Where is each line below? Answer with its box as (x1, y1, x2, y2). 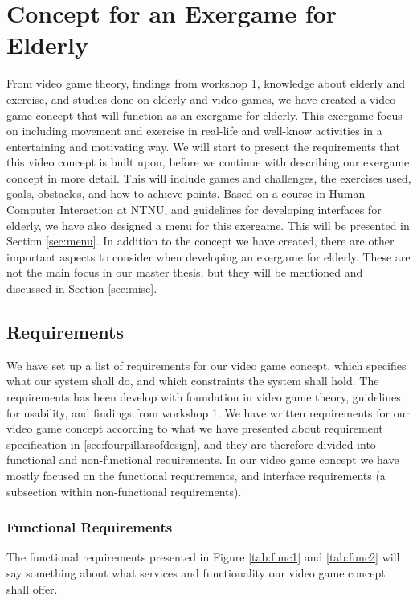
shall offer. (6, 580, 58, 597)
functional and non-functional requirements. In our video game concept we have (6, 451, 399, 468)
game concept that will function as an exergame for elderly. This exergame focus (6, 106, 403, 123)
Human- (329, 185, 369, 202)
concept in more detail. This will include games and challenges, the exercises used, (6, 169, 411, 186)
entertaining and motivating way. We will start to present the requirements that (6, 138, 401, 154)
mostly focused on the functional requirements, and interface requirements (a (6, 466, 386, 483)
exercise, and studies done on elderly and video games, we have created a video (6, 90, 396, 107)
